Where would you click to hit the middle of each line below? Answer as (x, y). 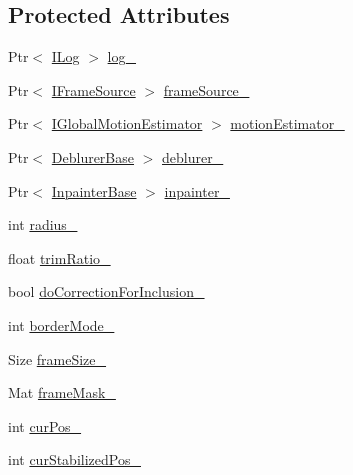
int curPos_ (45, 425)
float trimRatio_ (59, 257)
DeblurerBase (93, 156)
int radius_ (43, 224)
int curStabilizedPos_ (74, 459)
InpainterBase (94, 190)
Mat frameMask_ (62, 392)
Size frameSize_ (57, 358)
